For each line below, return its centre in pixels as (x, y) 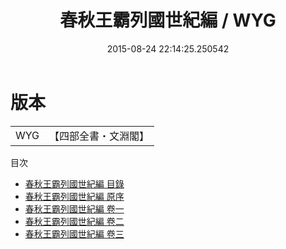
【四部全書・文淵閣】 (99, 136)
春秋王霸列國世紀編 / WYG (168, 20)
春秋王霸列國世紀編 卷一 (74, 208)
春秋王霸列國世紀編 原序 (74, 196)
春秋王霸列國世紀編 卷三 (74, 233)
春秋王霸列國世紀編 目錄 (74, 183)
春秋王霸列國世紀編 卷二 (74, 221)
